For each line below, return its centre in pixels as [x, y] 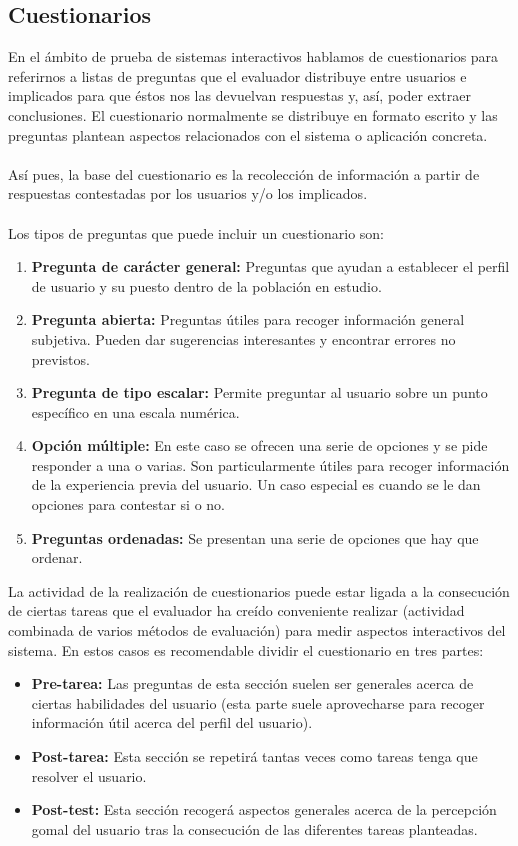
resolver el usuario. [89, 775]
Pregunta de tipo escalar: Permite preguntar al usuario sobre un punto [259, 392]
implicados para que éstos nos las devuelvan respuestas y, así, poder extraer [239, 95]
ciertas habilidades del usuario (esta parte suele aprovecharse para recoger [258, 702]
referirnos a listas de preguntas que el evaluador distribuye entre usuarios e [237, 75]
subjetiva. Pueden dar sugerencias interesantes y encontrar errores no [243, 338]
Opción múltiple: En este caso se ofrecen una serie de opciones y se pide [259, 445]
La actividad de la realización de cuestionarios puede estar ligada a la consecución [259, 590]
